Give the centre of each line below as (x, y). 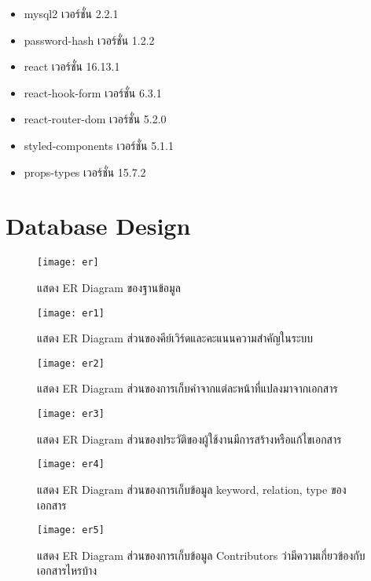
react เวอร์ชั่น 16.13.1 (72, 66)
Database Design (98, 226)
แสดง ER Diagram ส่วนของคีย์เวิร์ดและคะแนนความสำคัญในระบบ (175, 338)
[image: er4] (71, 464)
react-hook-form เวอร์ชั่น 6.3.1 (93, 92)
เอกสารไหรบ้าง (67, 570)
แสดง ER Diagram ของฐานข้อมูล (109, 287)
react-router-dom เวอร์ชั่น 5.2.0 (95, 119)
